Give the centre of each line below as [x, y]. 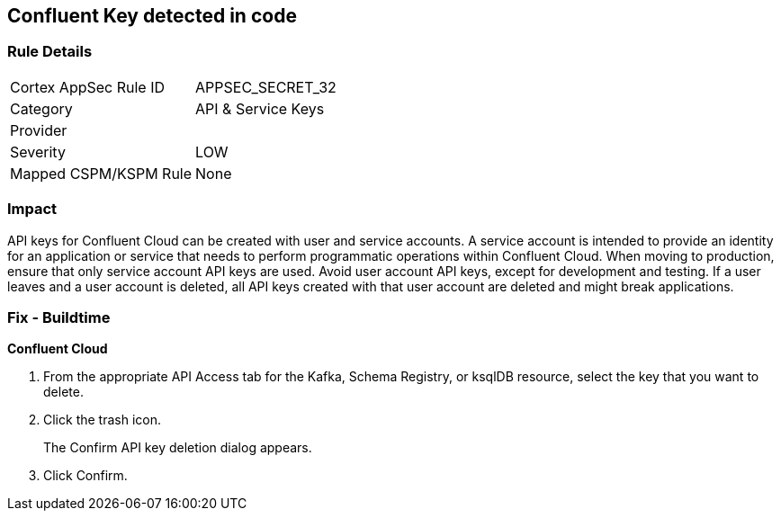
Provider [39, 130]
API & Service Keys [260, 108]
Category [41, 108]
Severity [38, 152]
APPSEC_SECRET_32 [266, 87]
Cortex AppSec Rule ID [88, 87]
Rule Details [50, 52]
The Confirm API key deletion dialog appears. [178, 448]
